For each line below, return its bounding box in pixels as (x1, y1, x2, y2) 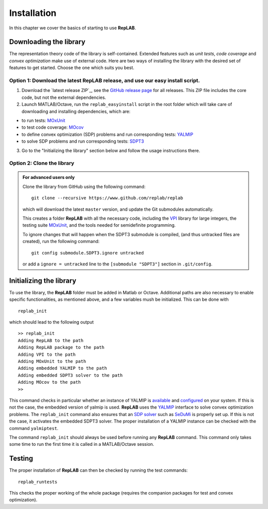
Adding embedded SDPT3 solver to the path (18, 372, 123, 378)
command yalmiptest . (9, 425, 59, 431)
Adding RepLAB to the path (18, 338, 84, 343)
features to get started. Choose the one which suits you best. (9, 65, 134, 71)
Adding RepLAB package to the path (18, 344, 105, 350)
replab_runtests (18, 479, 58, 485)
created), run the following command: (22, 239, 100, 245)
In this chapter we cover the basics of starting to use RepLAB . (9, 25, 136, 31)
